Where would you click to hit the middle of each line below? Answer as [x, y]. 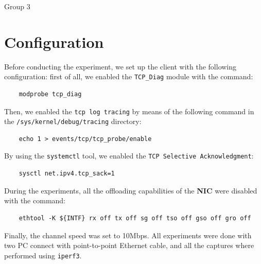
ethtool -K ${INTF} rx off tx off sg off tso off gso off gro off [135, 218]
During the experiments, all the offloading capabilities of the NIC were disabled [131, 190]
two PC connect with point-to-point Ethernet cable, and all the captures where [129, 245]
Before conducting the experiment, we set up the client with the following [120, 66]
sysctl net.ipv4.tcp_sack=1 [67, 174]
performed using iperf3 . [43, 255]
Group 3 [17, 6]
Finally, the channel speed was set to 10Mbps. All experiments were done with [128, 235]
